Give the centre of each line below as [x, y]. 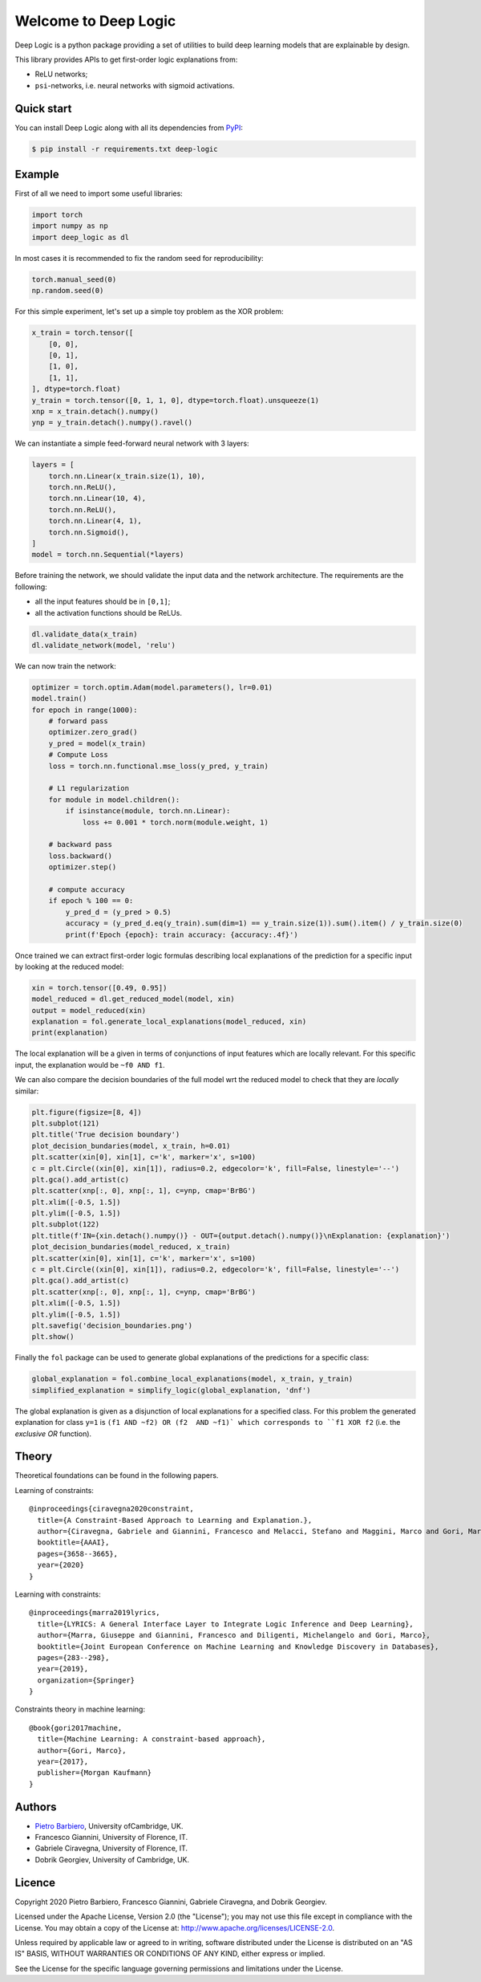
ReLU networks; [61, 74]
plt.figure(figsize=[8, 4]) [87, 1112]
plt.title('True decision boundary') [106, 1135]
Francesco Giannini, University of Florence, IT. [111, 1838]
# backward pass [80, 844]
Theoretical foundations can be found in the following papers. [117, 1475]
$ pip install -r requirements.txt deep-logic [125, 149]
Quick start [43, 108]
